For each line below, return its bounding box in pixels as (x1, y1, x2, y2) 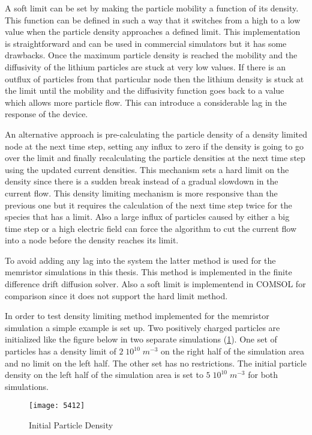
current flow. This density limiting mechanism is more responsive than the (5, 186, 278, 199)
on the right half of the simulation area (161, 345, 305, 357)
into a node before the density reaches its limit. (5, 234, 179, 246)
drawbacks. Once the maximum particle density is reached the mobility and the (5, 49, 298, 61)
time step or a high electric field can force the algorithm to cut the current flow (5, 222, 296, 234)
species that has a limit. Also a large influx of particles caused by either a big (5, 210, 290, 223)
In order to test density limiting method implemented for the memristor (5, 309, 269, 322)
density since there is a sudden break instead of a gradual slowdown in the (5, 175, 278, 187)
